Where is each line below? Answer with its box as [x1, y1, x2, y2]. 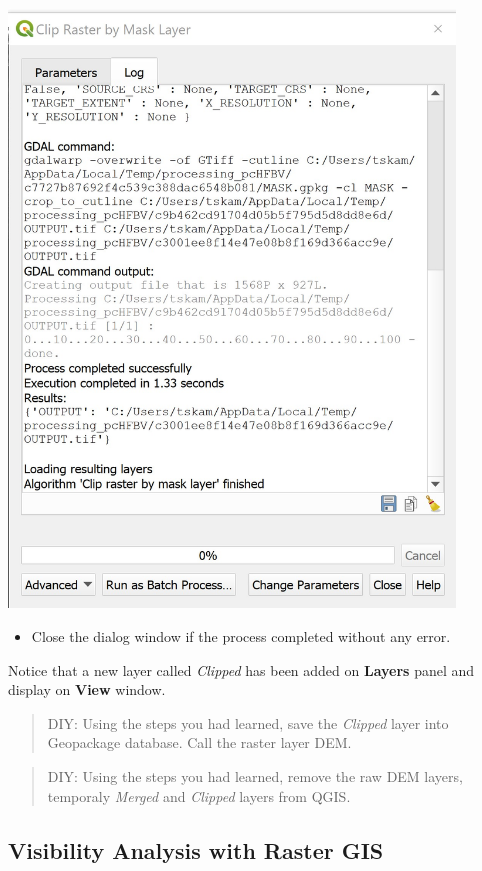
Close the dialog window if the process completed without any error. [31, 626, 451, 647]
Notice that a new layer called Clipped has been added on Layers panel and [8, 659, 475, 680]
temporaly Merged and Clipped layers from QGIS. [47, 785, 351, 806]
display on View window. [8, 679, 166, 700]
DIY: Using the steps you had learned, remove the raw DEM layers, [47, 766, 463, 787]
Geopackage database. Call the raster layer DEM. [47, 732, 352, 753]
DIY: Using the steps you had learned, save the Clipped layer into [47, 712, 449, 733]
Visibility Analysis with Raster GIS [8, 834, 384, 865]
